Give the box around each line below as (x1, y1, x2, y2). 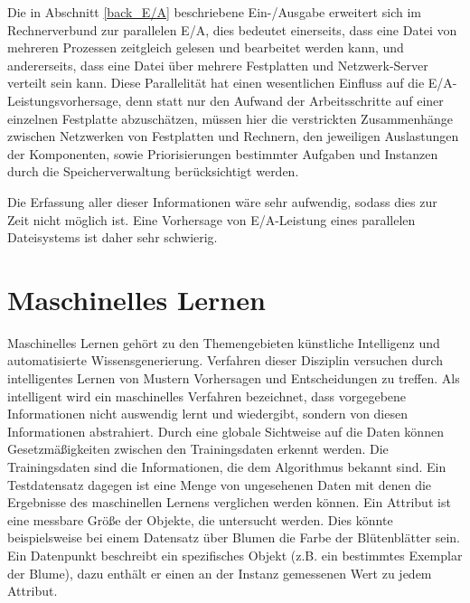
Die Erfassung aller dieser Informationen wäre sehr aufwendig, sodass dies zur (7, 192, 437, 211)
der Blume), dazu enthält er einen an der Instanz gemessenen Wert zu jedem (7, 563, 432, 582)
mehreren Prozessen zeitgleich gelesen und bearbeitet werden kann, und (7, 38, 404, 57)
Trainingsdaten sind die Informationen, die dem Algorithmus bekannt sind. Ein (7, 457, 446, 476)
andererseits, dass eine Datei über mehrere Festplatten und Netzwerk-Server (7, 55, 428, 74)
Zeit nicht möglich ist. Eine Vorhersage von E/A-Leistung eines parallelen (7, 210, 416, 229)
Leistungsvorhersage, (7, 90, 122, 109)
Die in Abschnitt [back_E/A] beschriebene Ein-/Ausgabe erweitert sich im (7, 3, 421, 21)
